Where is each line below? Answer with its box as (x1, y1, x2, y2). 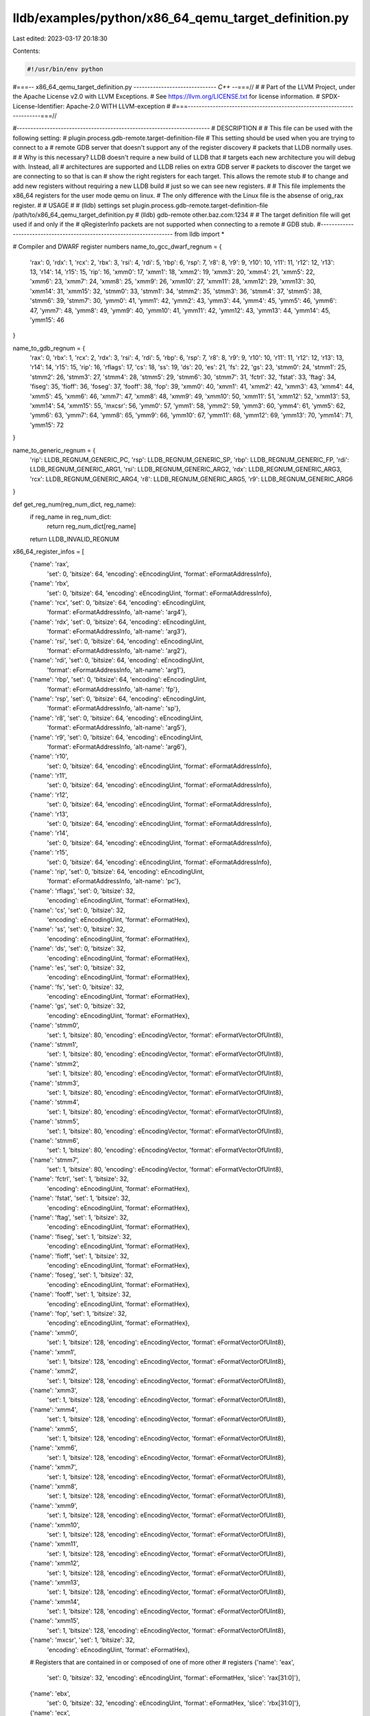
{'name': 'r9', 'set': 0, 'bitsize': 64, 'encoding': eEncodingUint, (29, 733, 203, 741)
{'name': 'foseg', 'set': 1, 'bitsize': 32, (29, 1271, 134, 1279)
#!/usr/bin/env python (27, 65, 103, 73)
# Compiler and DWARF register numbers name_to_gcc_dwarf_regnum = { (12, 242, 222, 251)
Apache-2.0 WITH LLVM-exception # (66, 102, 171, 110)
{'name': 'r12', (29, 790, 69, 799)
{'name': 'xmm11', (29, 1540, 79, 1548)
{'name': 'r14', (29, 829, 69, 837)
